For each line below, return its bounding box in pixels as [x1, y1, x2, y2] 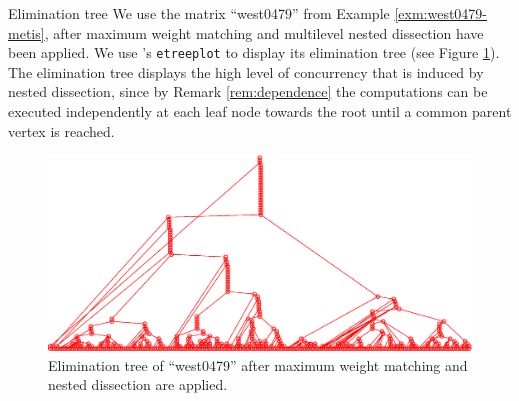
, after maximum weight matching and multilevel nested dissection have [44, 22, 484, 43]
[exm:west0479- [394, 3, 488, 23]
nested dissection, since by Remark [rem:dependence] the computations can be [8, 81, 488, 102]
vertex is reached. [8, 120, 115, 141]
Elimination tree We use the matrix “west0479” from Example [8, 3, 390, 23]
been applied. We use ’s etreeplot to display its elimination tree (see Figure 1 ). [8, 42, 500, 63]
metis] [8, 22, 45, 43]
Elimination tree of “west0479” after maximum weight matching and [48, 354, 468, 375]
